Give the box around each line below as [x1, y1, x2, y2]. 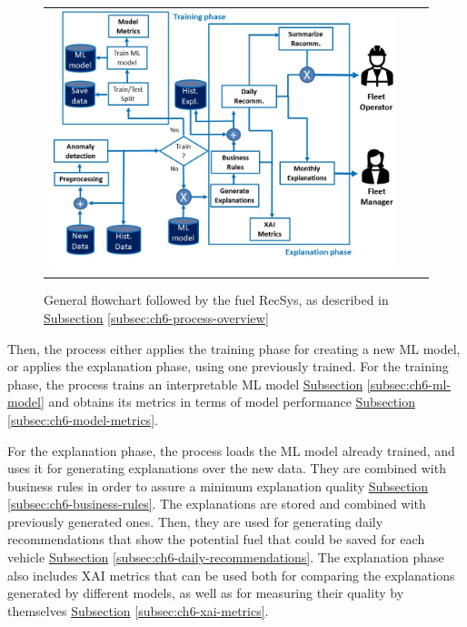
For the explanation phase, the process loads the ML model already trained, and [7, 440, 455, 460]
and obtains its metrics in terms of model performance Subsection [48, 392, 415, 411]
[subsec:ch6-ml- [366, 374, 452, 393]
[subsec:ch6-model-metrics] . [7, 410, 158, 429]
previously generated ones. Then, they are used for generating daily [7, 511, 383, 531]
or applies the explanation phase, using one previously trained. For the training [7, 357, 449, 376]
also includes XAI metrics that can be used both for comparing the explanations [7, 565, 455, 584]
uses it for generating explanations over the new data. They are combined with [7, 459, 446, 478]
